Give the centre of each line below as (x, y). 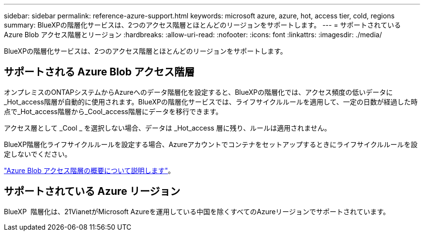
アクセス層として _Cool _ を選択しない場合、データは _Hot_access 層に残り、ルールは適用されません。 (167, 128)
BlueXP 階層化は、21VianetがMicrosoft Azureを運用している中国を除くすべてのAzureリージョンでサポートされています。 (197, 211)
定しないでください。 (38, 154)
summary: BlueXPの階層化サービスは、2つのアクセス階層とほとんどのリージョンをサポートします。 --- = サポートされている (203, 25)
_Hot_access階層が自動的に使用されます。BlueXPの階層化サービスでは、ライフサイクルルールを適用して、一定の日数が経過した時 (211, 102)
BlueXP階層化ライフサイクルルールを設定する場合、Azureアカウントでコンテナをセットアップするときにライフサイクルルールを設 (211, 144)
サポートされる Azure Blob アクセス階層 (99, 72)
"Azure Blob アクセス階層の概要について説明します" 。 (90, 170)
